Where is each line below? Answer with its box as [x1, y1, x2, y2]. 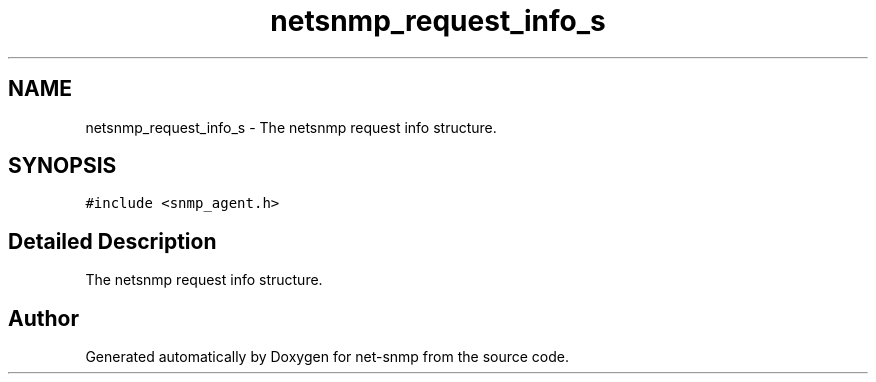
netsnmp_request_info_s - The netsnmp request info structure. [85, 118, 497, 136]
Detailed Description [8, 228, 217, 254]
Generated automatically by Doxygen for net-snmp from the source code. [85, 348, 570, 366]
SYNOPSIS [8, 153, 117, 179]
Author [8, 305, 79, 331]
